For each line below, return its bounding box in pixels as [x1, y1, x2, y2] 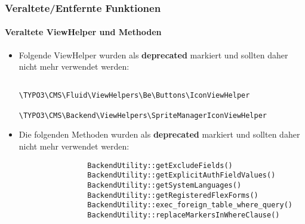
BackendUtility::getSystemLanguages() [87, 181, 242, 189]
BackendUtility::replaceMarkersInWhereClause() [87, 210, 280, 219]
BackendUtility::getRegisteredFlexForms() [87, 191, 258, 200]
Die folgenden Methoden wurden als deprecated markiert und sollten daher [19, 128, 300, 141]
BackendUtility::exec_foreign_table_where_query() [87, 201, 292, 210]
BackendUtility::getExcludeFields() [87, 161, 233, 170]
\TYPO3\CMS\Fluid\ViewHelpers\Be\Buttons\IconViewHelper [19, 91, 250, 100]
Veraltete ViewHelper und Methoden [5, 26, 162, 38]
